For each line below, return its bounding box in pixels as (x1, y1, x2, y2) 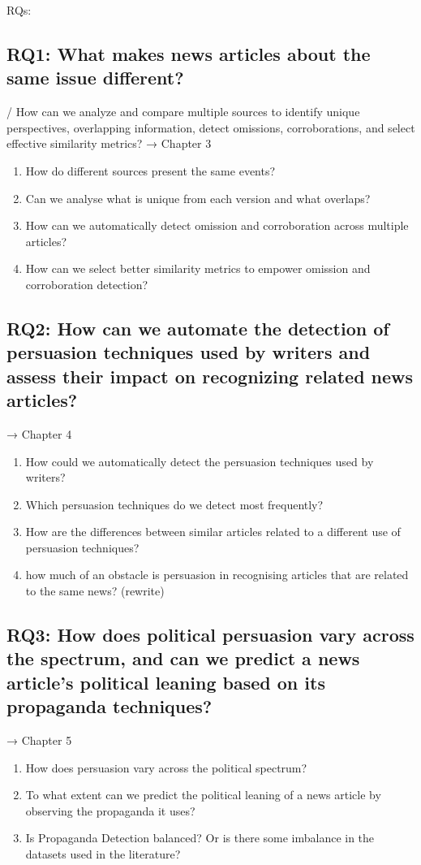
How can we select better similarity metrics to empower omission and (25, 260, 371, 277)
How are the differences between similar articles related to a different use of (25, 523, 401, 540)
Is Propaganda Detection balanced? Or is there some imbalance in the (25, 829, 375, 846)
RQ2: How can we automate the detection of (6, 315, 389, 340)
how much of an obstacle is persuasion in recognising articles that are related (25, 566, 409, 583)
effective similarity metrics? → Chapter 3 (6, 135, 212, 152)
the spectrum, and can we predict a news (6, 646, 360, 671)
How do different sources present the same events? (25, 162, 276, 179)
